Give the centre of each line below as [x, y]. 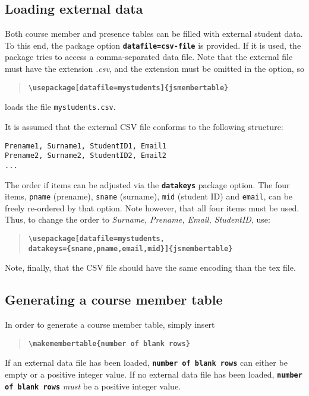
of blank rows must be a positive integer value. [93, 386]
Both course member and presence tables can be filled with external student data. [154, 34]
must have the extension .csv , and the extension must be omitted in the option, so [154, 69]
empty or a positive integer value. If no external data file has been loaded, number [154, 374]
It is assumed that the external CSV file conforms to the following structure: [144, 126]
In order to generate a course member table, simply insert [110, 324]
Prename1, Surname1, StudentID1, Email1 [86, 146]
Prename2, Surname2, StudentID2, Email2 [86, 156]
